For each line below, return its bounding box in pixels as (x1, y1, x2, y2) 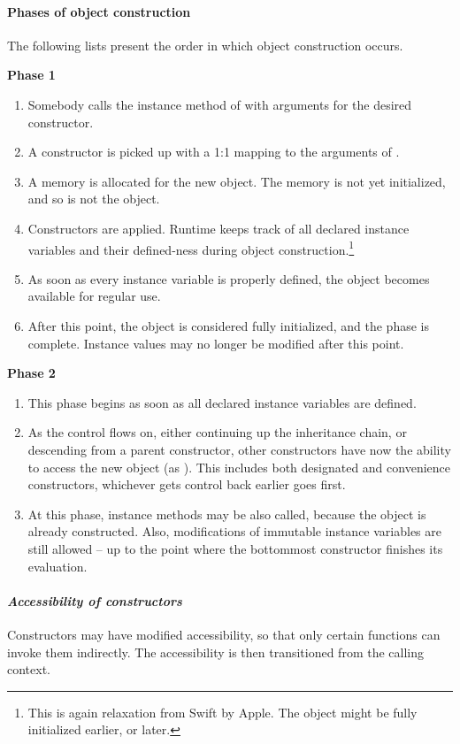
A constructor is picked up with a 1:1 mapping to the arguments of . (27, 142, 400, 161)
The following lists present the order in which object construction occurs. (7, 35, 403, 54)
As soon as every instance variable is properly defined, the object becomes (27, 269, 430, 288)
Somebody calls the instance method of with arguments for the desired (27, 95, 412, 113)
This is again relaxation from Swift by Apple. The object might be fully (27, 702, 418, 721)
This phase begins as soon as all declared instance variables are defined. (27, 393, 417, 411)
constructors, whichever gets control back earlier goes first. (27, 475, 346, 494)
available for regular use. (27, 287, 161, 305)
